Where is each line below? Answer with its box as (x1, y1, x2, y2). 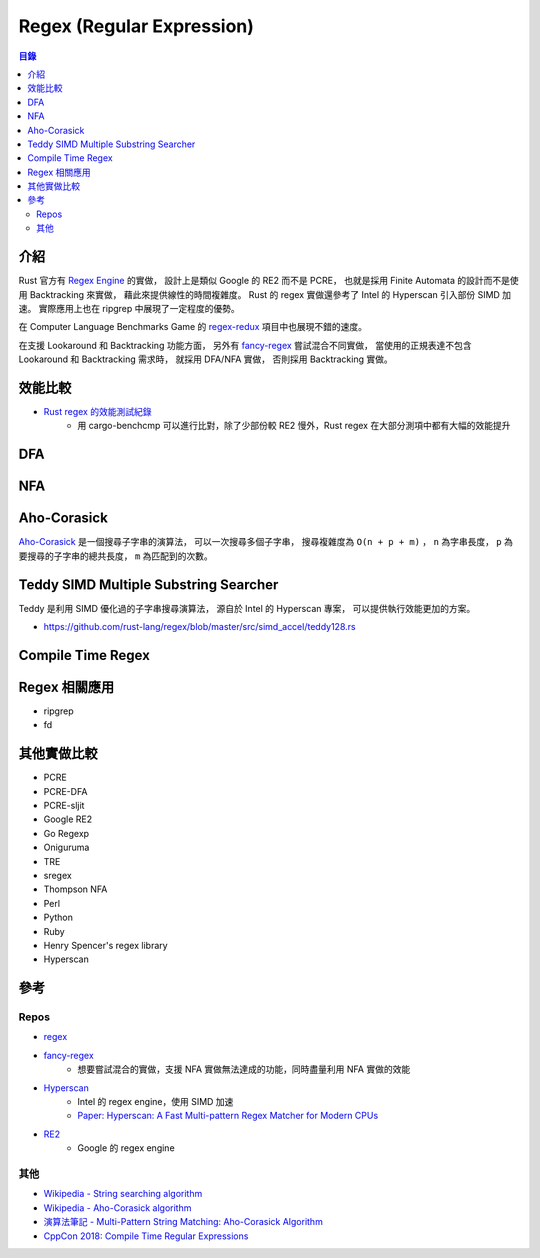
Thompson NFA (43, 883, 108, 895)
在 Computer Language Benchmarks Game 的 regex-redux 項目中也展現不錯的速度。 (18, 321, 368, 333)
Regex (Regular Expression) (18, 15, 255, 37)
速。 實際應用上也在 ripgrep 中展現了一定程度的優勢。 (18, 302, 240, 314)
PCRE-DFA (43, 785, 88, 797)
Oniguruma (43, 841, 90, 854)
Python (43, 911, 74, 924)
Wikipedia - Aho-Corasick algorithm (43, 1201, 192, 1214)
